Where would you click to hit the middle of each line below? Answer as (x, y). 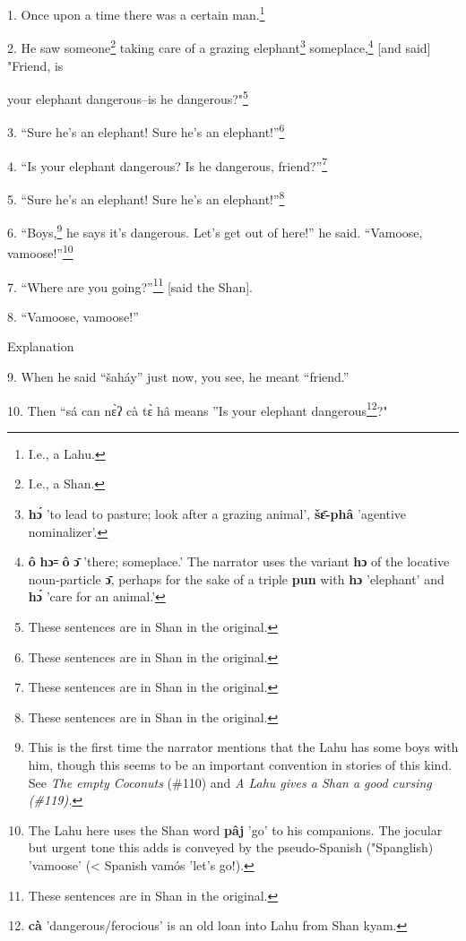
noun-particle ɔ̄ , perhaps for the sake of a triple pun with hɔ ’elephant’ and (236, 578)
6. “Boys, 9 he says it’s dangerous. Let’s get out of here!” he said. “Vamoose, (215, 231)
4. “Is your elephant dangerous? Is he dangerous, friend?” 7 (168, 164)
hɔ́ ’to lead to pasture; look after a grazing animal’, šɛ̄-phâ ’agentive (217, 514)
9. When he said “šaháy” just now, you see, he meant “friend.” (178, 377)
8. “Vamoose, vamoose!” (73, 316)
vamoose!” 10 (40, 251)
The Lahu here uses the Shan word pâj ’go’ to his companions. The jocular (235, 829)
